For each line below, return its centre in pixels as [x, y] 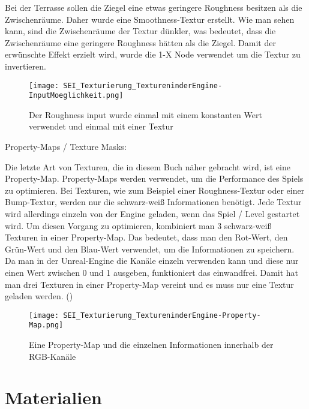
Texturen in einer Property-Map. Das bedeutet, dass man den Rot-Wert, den [146, 237]
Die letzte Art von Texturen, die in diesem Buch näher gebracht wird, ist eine [148, 166]
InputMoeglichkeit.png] [76, 96]
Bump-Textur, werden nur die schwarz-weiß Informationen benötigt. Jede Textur [153, 202]
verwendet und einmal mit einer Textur [101, 126]
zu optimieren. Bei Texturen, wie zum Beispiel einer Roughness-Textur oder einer [155, 190]
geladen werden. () [39, 296]
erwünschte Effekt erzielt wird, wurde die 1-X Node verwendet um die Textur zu [153, 54]
